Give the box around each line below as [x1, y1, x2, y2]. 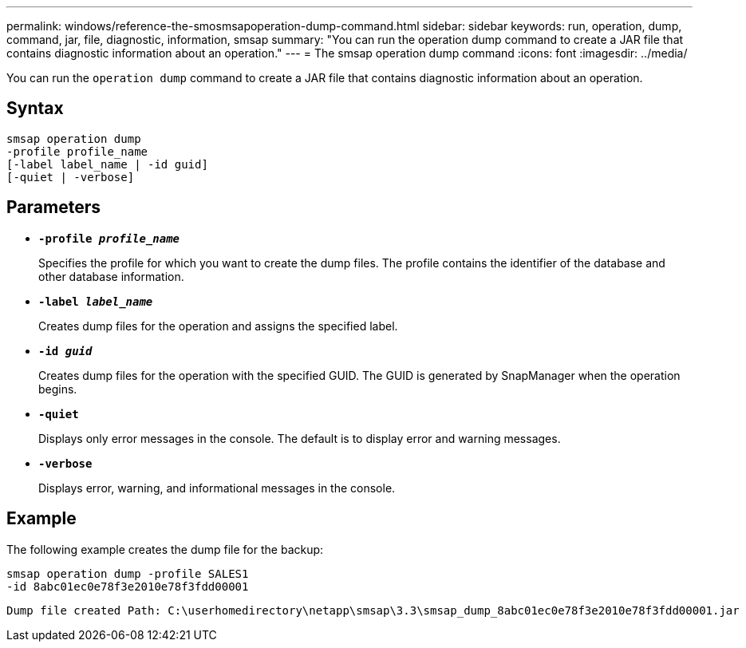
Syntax [6, 98, 64, 119]
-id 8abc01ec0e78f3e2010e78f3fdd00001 [6, 579, 249, 593]
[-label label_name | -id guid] [6, 157, 208, 171]
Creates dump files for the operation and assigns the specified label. [38, 318, 398, 333]
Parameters [6, 197, 101, 218]
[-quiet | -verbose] [6, 170, 135, 184]
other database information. [38, 269, 184, 283]
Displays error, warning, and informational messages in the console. [38, 480, 396, 495]
